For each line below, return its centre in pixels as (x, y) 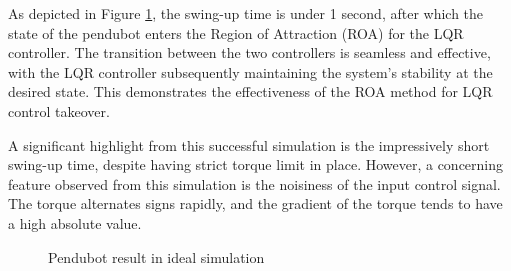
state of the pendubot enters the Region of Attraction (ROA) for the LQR (236, 32)
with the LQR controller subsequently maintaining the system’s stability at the (250, 71)
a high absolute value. (75, 222)
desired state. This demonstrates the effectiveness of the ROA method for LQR (250, 91)
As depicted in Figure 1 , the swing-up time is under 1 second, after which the (246, 13)
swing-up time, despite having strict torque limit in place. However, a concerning (256, 164)
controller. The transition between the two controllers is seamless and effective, (249, 52)
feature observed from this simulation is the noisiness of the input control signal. (254, 183)
